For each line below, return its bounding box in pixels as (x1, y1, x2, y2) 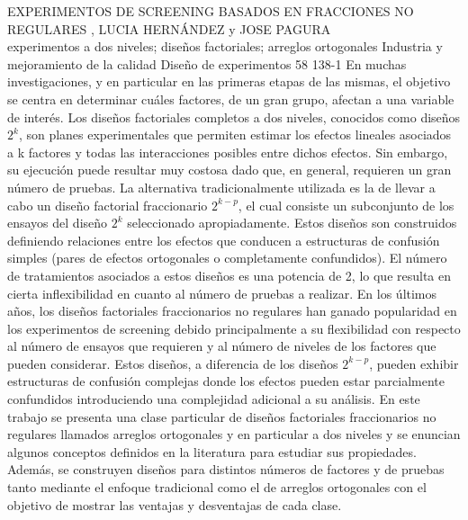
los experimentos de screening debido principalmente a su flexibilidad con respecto (7, 318, 461, 337)
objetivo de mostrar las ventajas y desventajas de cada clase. (7, 495, 342, 514)
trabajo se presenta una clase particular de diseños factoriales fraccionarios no (7, 407, 436, 426)
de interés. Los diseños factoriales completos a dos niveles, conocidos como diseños (7, 107, 461, 126)
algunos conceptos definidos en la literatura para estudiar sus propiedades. (7, 442, 417, 461)
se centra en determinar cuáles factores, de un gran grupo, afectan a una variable (7, 89, 454, 108)
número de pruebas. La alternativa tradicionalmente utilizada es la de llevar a (7, 177, 436, 196)
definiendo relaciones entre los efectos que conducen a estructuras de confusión (7, 230, 440, 249)
